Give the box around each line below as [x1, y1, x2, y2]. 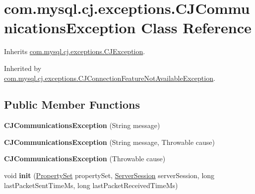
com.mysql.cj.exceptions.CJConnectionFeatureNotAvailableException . [4, 72, 215, 83]
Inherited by [4, 63, 42, 73]
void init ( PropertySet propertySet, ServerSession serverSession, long [4, 170, 215, 181]
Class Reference [141, 17, 252, 38]
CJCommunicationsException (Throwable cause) [4, 153, 166, 164]
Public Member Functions [4, 97, 140, 112]
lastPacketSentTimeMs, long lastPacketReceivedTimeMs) [4, 180, 178, 190]
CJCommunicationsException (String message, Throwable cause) [4, 136, 215, 147]
